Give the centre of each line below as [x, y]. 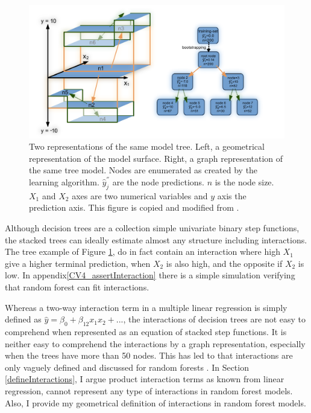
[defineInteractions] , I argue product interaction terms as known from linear [145, 379]
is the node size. [244, 182]
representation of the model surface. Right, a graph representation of [156, 158]
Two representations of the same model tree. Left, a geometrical [147, 146]
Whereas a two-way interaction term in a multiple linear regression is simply [146, 307]
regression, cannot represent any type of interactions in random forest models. [149, 390]
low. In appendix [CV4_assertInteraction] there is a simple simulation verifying [150, 275]
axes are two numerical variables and [140, 195]
